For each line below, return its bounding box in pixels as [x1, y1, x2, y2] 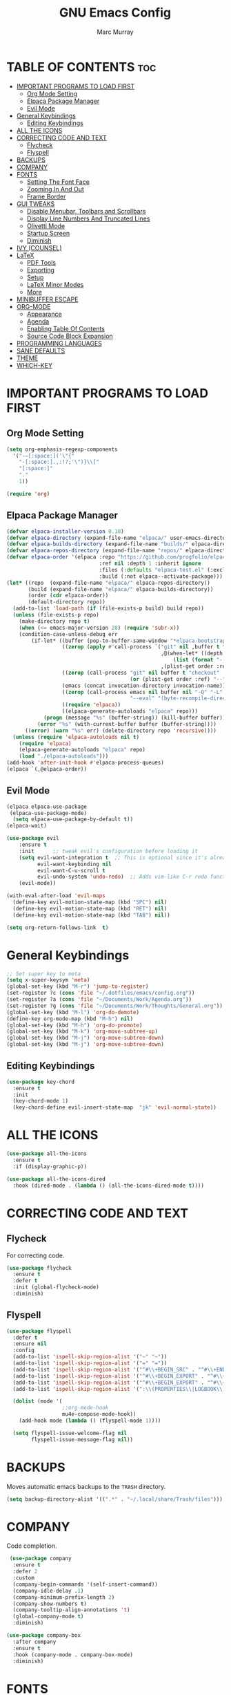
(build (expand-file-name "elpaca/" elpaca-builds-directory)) [28, 586, 214, 592]
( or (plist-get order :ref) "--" [130, 675, 226, 682]
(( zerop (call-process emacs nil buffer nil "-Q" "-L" [61, 689, 223, 695]
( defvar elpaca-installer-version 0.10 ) [6, 527, 125, 535]
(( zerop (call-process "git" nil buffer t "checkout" [61, 669, 220, 676]
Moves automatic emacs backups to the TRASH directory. [6, 1482, 166, 1490]
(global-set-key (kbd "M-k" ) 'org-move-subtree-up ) [6, 1028, 158, 1035]
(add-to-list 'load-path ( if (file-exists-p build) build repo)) [12, 605, 205, 612]
